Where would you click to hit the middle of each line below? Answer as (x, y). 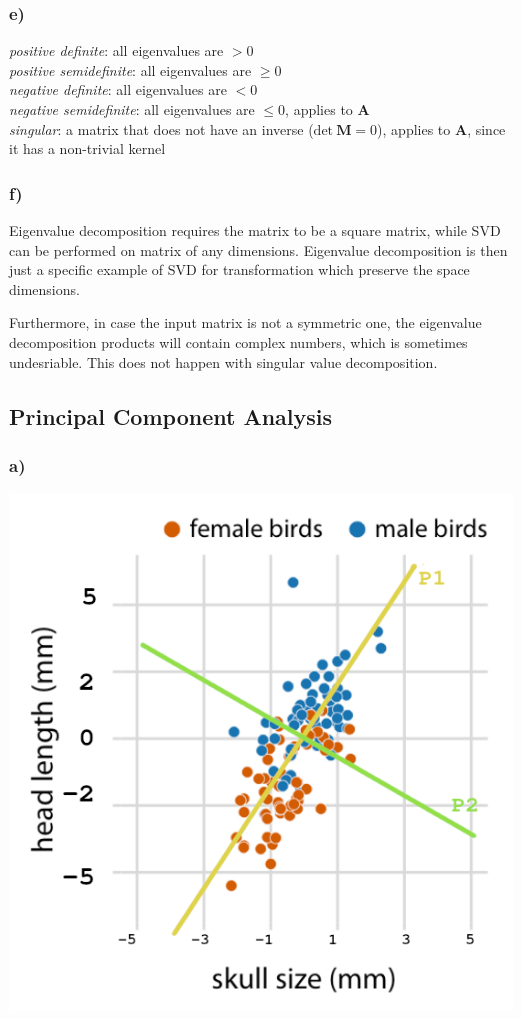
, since (486, 128)
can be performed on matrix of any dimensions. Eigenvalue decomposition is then (258, 249)
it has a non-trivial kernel (87, 148)
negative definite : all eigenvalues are (118, 89)
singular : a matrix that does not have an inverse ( (161, 128)
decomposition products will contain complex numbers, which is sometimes (238, 341)
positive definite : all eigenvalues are (116, 50)
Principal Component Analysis (170, 415)
